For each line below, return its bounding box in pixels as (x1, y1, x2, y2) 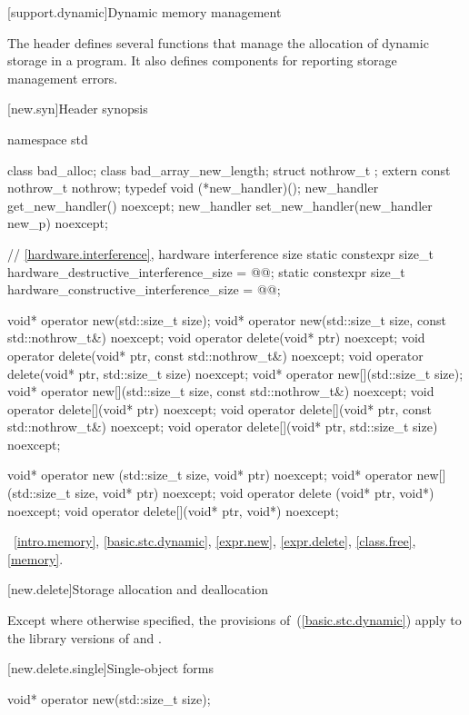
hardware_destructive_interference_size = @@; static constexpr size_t (7, 262, 405, 281)
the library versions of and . (7, 628, 162, 647)
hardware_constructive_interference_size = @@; (7, 280, 281, 299)
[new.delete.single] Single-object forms (7, 659, 214, 678)
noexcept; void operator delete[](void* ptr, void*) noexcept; (7, 501, 339, 520)
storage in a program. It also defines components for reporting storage (7, 51, 397, 70)
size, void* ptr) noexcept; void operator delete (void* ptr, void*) (75, 483, 434, 502)
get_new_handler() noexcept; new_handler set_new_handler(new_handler (7, 195, 433, 214)
